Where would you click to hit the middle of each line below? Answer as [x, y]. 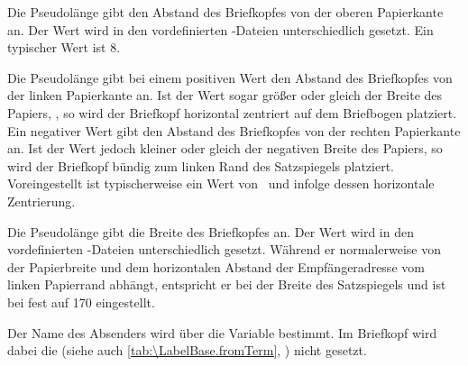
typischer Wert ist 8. [64, 47]
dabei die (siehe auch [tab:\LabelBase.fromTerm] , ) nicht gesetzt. [187, 350]
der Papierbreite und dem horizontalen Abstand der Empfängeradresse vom [216, 266]
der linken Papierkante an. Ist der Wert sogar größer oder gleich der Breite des [225, 95]
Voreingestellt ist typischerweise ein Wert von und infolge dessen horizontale [221, 183]
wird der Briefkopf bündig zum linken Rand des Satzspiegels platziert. [201, 165]
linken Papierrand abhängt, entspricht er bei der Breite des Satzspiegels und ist [227, 284]
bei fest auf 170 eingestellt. [81, 302]
